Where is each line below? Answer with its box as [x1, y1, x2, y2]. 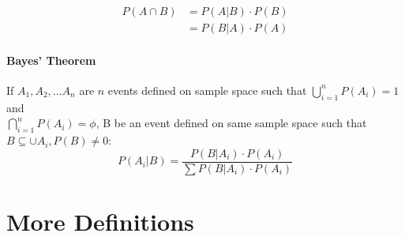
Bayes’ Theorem [6, 51, 96, 68]
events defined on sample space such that [107, 81, 307, 98]
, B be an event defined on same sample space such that [96, 115, 367, 131]
